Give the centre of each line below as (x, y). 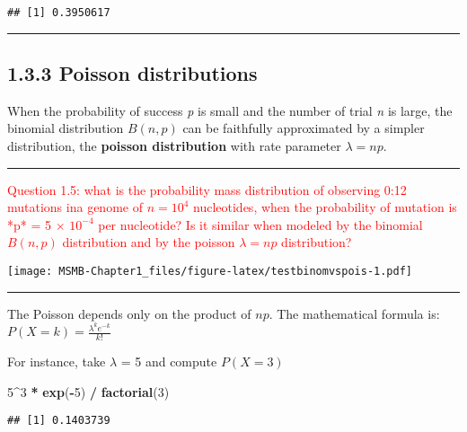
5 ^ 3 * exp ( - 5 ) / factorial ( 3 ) (88, 391)
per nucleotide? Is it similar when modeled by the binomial (260, 224)
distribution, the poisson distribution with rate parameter (174, 146)
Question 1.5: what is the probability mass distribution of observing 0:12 (207, 189)
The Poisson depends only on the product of (129, 313)
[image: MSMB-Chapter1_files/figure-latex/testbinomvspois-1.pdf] (210, 272)
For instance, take (57, 361)
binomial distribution (66, 128)
